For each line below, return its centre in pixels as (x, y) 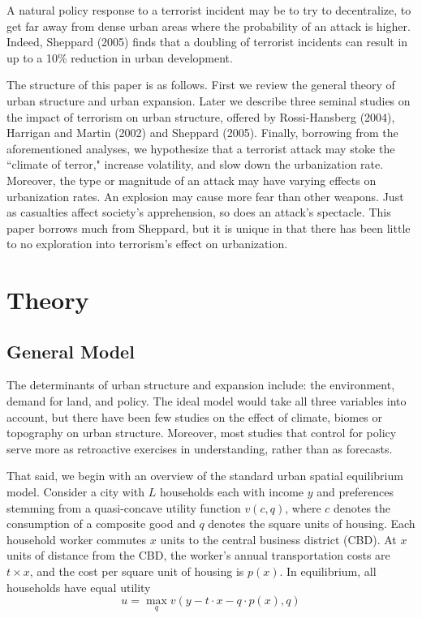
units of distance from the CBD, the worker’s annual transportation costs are (198, 555)
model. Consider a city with (76, 492)
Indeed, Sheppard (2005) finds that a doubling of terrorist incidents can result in (207, 42)
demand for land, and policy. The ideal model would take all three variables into (207, 401)
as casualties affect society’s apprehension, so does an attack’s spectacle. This (199, 212)
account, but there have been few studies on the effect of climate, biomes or (195, 416)
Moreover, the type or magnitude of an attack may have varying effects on (192, 180)
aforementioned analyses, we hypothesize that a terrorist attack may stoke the (201, 148)
